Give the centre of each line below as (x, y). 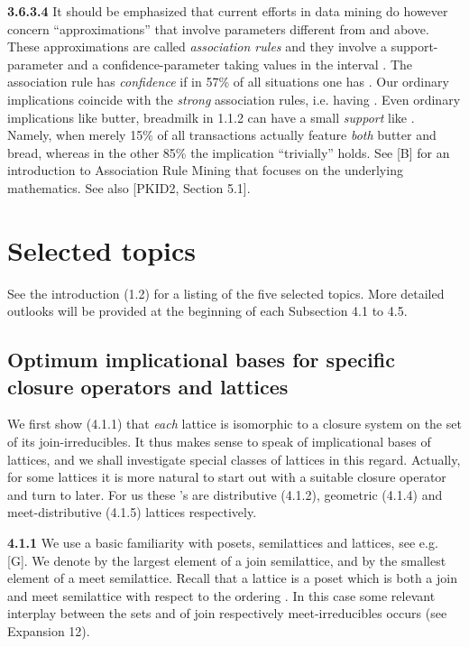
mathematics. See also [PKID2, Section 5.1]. (129, 187)
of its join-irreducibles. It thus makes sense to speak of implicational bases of (219, 442)
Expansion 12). (49, 630)
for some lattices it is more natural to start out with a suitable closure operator (227, 477)
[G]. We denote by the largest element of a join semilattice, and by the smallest (227, 560)
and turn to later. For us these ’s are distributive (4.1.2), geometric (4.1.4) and (225, 494)
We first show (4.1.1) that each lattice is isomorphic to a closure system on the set (234, 424)
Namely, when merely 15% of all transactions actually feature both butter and (222, 135)
